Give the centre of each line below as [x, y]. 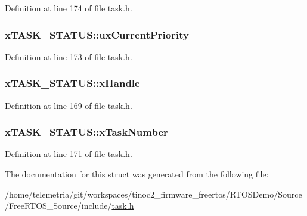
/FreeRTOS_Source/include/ [58, 206]
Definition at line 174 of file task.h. [69, 8]
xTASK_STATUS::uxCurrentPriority [97, 34]
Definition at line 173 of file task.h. [69, 56]
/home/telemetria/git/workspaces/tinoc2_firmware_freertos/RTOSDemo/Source [153, 194]
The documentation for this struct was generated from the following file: [137, 174]
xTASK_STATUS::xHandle [72, 83]
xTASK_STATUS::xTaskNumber [86, 132]
